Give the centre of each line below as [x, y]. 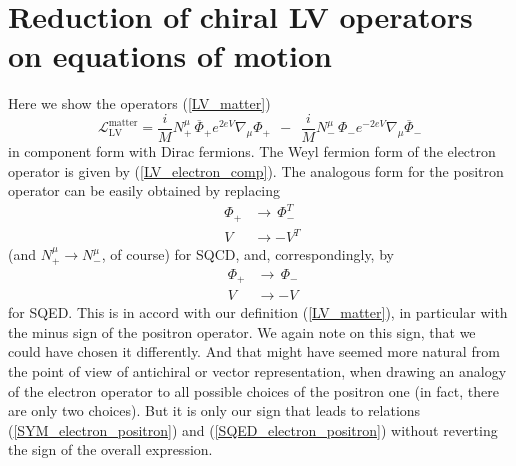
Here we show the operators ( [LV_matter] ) [139, 103]
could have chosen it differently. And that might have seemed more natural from [254, 351]
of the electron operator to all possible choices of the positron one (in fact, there [253, 390]
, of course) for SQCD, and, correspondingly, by [247, 254]
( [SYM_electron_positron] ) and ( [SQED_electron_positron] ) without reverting [253, 429]
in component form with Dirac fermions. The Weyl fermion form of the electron [252, 150]
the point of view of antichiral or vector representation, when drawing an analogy [257, 371]
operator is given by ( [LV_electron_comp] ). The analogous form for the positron [256, 170]
